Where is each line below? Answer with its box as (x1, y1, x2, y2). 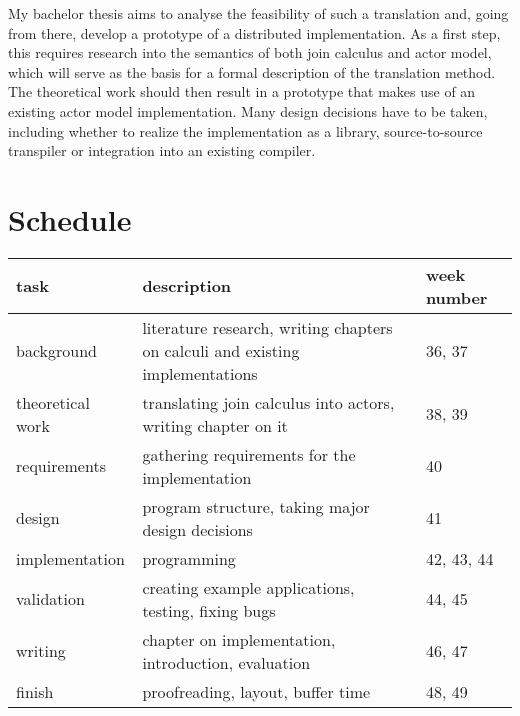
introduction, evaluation (142, 650, 311, 674)
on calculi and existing (142, 338, 300, 362)
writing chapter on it (142, 413, 288, 437)
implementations (142, 361, 258, 385)
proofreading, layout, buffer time (142, 679, 371, 703)
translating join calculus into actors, (142, 390, 395, 414)
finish (16, 679, 54, 703)
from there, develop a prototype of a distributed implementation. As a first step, (8, 22, 501, 43)
